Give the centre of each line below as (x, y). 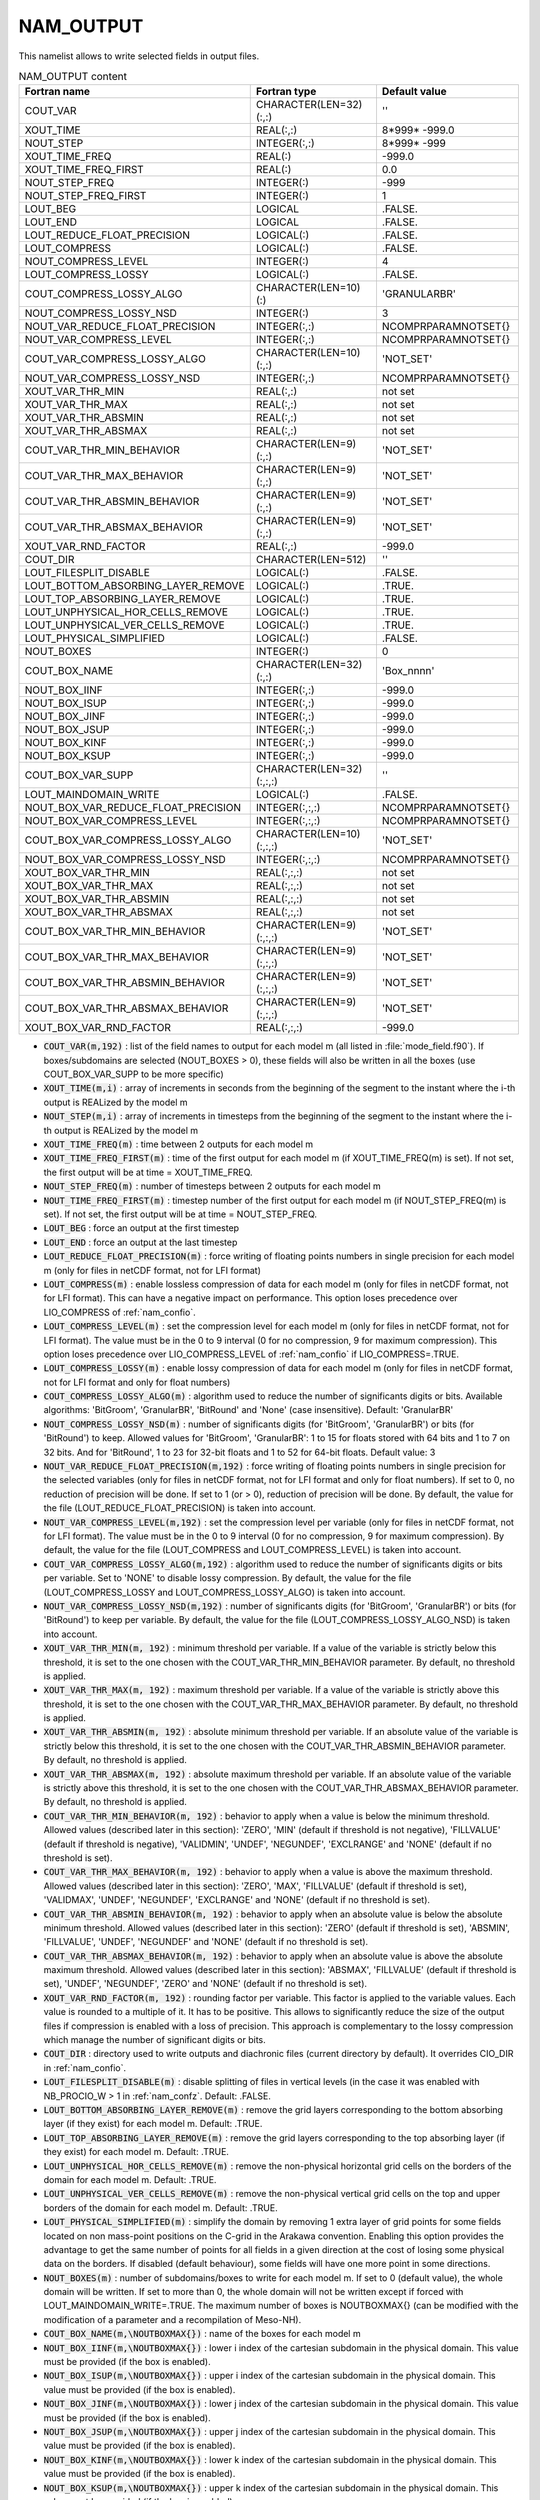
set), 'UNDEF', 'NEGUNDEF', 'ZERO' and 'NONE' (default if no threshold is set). (205, 1984)
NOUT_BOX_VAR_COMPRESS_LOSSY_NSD (125, 860)
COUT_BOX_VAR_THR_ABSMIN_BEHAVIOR (124, 983)
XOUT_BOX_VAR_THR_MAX (89, 886)
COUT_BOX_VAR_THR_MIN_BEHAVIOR (115, 932)
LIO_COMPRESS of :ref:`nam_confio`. (119, 1312)
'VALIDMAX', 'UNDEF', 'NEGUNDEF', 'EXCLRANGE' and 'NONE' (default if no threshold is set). (236, 1900)
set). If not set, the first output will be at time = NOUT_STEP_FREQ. (180, 1214)
